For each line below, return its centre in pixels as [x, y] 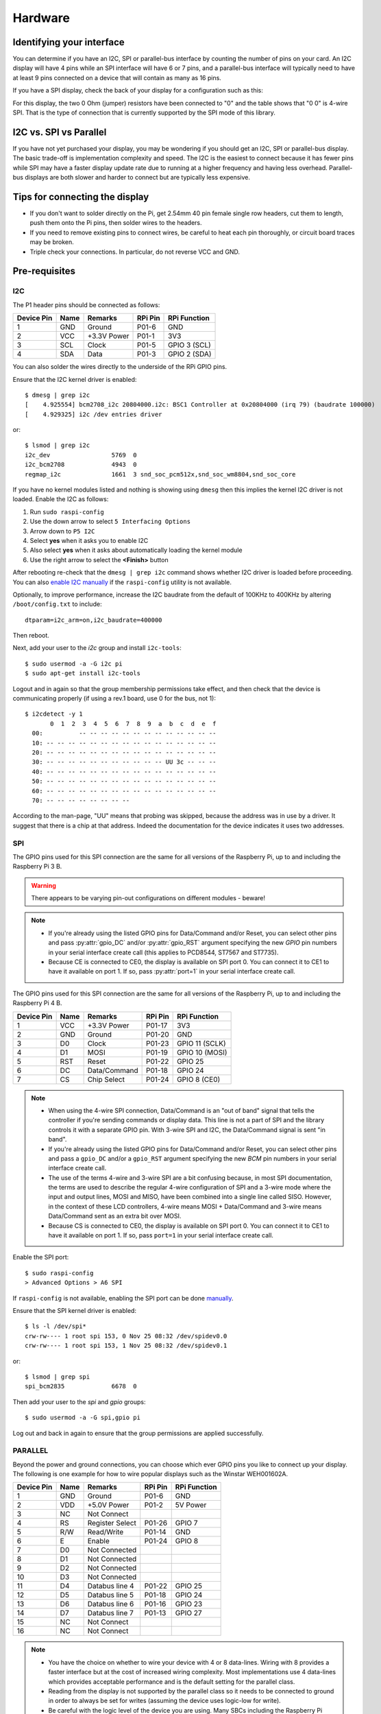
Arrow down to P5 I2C [62, 531]
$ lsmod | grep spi [58, 1377]
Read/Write [106, 1532]
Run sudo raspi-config [67, 511]
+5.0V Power [108, 1505]
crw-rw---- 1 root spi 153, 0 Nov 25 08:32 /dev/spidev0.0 [126, 1336]
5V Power [191, 1505]
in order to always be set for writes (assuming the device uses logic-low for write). [164, 1701]
